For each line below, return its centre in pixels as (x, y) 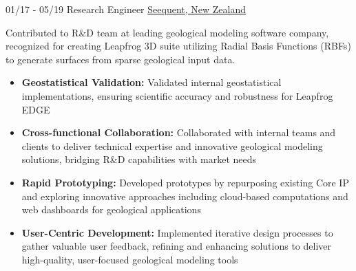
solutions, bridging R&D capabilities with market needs (139, 159)
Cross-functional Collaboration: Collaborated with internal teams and (179, 132)
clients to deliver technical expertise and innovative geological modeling (172, 145)
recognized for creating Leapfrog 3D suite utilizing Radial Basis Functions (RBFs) (178, 46)
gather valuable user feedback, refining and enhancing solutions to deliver (176, 246)
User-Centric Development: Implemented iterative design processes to (177, 232)
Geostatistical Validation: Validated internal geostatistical (151, 82)
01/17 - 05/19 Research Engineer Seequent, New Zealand (126, 9)
